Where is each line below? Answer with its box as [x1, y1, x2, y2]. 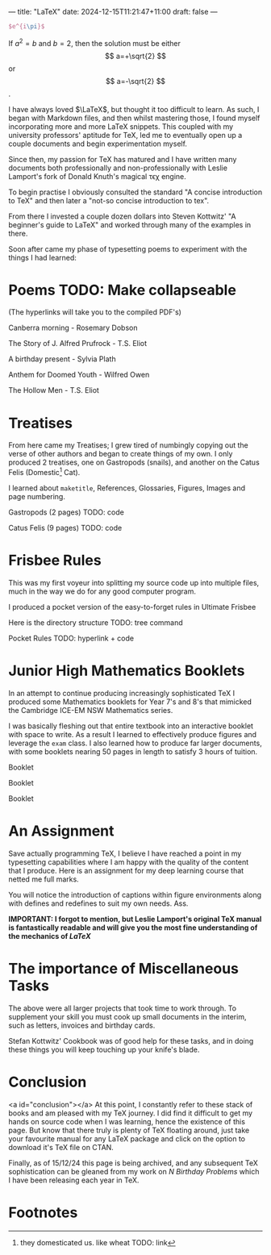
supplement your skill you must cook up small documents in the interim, [8, 1011, 247, 1021]
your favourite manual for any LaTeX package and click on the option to [8, 1133, 246, 1144]
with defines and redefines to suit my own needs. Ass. [8, 899, 189, 908]
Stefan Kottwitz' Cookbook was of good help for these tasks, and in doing [8, 1036, 254, 1045]
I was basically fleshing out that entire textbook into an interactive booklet [8, 721, 254, 731]
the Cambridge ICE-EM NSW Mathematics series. [8, 705, 173, 715]
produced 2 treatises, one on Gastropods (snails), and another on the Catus [8, 457, 260, 467]
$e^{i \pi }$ [8, 23, 45, 31]
